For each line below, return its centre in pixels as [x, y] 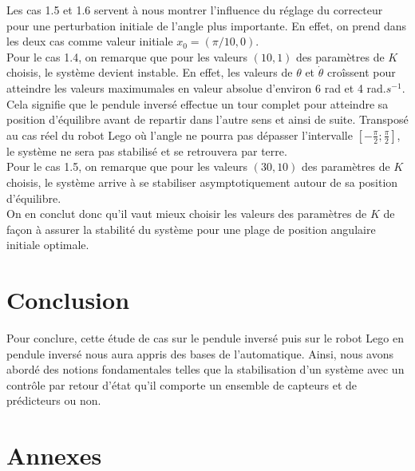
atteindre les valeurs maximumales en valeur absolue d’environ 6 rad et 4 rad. [196, 87]
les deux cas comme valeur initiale [90, 41]
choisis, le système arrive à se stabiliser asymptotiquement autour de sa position [202, 182]
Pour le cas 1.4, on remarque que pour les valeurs [127, 56]
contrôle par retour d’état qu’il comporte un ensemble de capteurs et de [182, 384]
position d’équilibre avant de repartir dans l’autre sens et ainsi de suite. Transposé [207, 119]
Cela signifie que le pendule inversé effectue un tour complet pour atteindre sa [198, 103]
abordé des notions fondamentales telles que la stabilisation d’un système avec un [206, 369]
